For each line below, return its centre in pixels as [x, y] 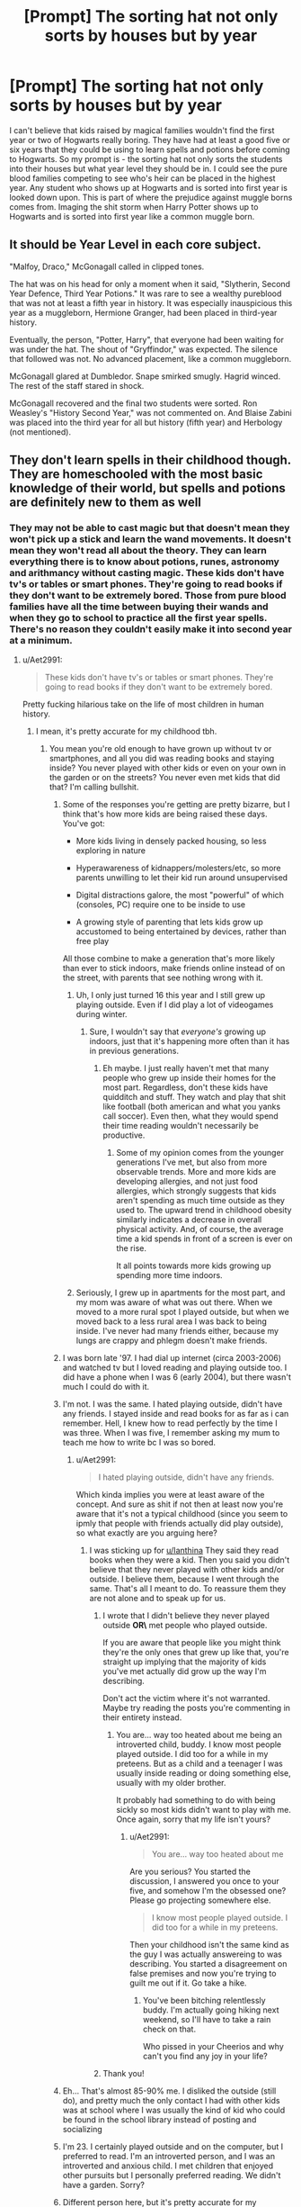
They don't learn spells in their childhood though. [150, 460]
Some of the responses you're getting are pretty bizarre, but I [176, 805]
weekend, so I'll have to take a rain [207, 2020]
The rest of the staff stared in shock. [77, 385]
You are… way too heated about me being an [199, 1735]
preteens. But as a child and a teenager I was [199, 1764]
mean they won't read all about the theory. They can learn [138, 551]
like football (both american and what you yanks [192, 1107]
